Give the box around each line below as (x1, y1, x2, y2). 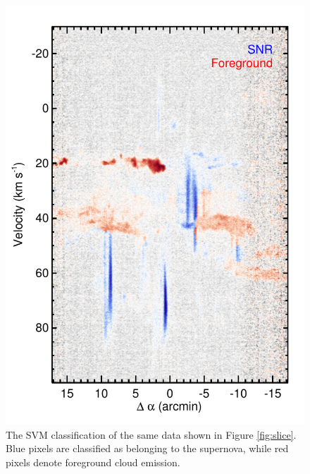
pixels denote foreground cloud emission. (6, 454, 180, 469)
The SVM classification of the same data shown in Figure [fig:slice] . (6, 427, 297, 442)
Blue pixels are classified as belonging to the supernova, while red (6, 441, 289, 456)
